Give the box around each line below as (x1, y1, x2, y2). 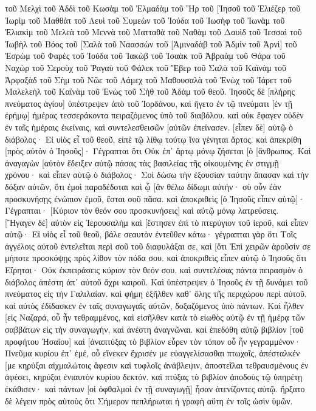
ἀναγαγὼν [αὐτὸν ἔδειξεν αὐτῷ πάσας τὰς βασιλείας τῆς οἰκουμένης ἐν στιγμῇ (5, 156, 279, 169)
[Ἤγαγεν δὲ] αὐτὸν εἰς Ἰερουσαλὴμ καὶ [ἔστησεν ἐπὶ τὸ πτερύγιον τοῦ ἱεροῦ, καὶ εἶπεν (5, 216, 309, 228)
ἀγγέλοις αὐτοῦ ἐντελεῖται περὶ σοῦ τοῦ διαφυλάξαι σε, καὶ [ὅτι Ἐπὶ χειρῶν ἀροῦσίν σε (5, 239, 311, 252)
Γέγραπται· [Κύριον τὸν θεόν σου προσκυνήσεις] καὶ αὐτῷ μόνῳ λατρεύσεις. (5, 204, 279, 217)
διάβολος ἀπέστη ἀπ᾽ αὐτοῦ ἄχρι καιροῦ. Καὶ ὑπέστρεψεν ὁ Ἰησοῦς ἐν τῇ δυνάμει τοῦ (5, 275, 308, 288)
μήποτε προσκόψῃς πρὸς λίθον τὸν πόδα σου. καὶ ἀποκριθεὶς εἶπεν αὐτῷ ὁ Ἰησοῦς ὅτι (5, 251, 306, 264)
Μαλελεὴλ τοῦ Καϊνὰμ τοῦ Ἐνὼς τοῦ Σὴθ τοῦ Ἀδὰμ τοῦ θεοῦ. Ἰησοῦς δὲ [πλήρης (5, 85, 295, 98)
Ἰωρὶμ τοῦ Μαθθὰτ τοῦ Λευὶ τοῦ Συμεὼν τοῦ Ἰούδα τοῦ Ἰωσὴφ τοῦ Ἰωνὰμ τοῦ (5, 13, 285, 26)
